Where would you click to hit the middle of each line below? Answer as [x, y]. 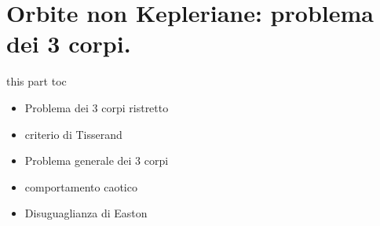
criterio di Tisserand [73, 134]
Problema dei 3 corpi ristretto [97, 107]
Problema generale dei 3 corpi [97, 160]
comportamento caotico [81, 186]
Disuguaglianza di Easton [86, 213]
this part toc [37, 81]
